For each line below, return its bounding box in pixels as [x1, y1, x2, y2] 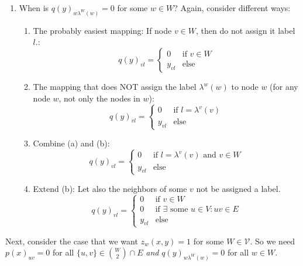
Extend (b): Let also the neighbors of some [33, 182, 187, 194]
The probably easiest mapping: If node [33, 24, 172, 36]
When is [19, 2, 49, 13]
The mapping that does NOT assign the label [33, 80, 197, 93]
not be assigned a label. [196, 182, 281, 194]
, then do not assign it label [196, 24, 295, 36]
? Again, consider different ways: [174, 2, 291, 13]
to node [231, 80, 259, 93]
